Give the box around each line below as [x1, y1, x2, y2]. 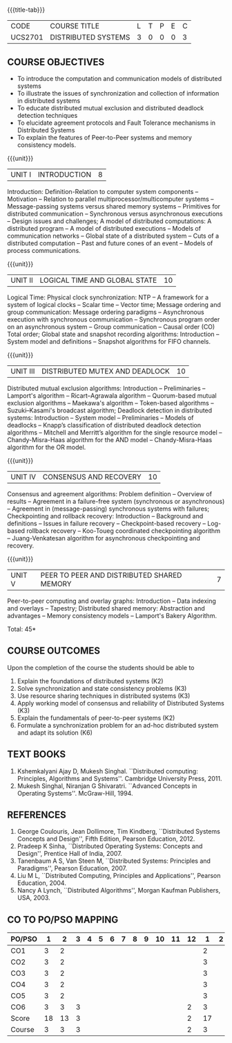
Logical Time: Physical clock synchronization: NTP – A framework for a [7, 293, 209, 301]
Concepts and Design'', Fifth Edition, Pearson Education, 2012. [17, 834, 195, 843]
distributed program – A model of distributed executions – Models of [7, 225, 202, 232]
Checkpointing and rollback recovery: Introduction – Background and [7, 512, 204, 520]
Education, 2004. [17, 879, 67, 887]
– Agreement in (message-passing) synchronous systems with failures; [7, 505, 210, 513]
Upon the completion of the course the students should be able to [7, 663, 195, 672]
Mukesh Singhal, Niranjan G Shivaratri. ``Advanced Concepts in [17, 782, 197, 790]
